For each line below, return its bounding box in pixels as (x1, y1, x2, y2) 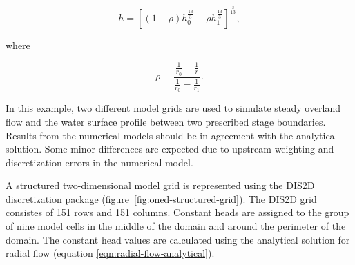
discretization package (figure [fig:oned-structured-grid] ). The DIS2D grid (6, 191, 317, 206)
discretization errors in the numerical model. (6, 155, 193, 169)
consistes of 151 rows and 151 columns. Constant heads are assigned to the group (6, 205, 349, 219)
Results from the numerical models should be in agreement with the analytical (6, 128, 338, 142)
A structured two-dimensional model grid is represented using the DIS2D (6, 178, 315, 193)
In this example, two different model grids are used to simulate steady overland (6, 101, 341, 115)
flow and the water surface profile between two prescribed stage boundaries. (6, 114, 326, 128)
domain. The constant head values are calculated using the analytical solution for (6, 232, 350, 246)
